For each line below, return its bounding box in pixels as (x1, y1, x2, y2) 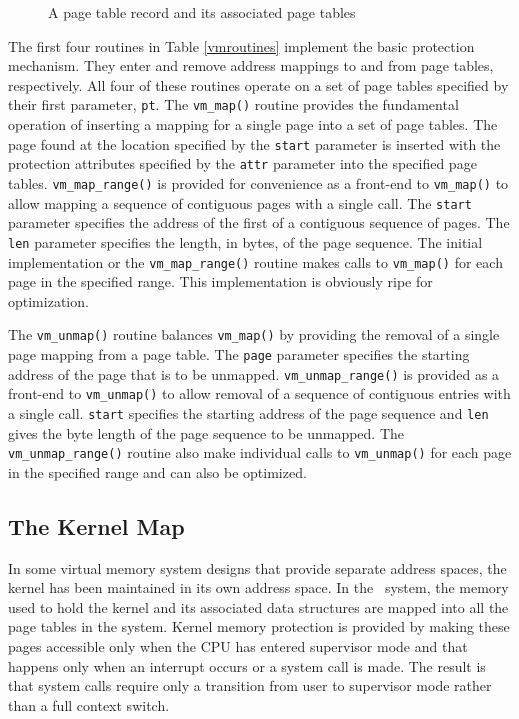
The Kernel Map (8, 510, 185, 541)
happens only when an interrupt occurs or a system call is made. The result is (8, 655, 486, 676)
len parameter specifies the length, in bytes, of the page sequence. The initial (8, 231, 483, 252)
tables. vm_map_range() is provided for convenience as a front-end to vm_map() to (8, 172, 509, 193)
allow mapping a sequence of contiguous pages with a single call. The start (8, 192, 472, 213)
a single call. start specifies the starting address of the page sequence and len (8, 402, 489, 423)
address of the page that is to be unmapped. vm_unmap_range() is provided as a (8, 363, 500, 384)
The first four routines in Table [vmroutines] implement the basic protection (8, 35, 475, 56)
